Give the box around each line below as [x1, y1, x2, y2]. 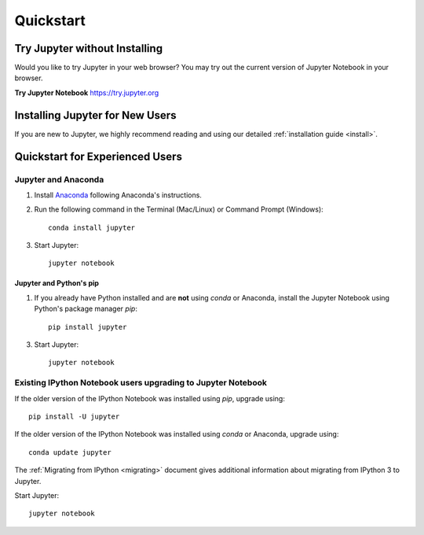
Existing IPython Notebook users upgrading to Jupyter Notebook [14, 378, 267, 389]
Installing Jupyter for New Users [14, 109, 177, 122]
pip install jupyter [48, 323, 127, 331]
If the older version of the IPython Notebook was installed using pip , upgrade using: [14, 393, 286, 403]
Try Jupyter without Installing [14, 42, 163, 55]
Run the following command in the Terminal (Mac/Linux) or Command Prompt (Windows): [34, 205, 323, 214]
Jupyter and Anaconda [14, 174, 104, 185]
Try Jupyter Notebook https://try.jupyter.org [14, 87, 159, 98]
